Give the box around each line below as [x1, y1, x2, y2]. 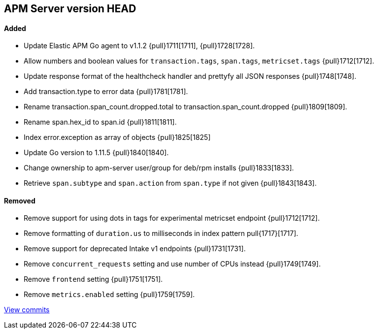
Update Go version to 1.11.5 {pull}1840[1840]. [24, 148, 169, 157]
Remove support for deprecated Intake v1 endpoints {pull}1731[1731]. [24, 244, 246, 253]
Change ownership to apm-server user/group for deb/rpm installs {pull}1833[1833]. [24, 164, 294, 172]
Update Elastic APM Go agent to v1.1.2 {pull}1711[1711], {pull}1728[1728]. [24, 41, 255, 50]
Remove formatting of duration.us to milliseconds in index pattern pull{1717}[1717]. [24, 229, 299, 238]
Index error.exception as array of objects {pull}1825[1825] [24, 133, 211, 142]
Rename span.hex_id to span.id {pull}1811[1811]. [24, 118, 177, 127]
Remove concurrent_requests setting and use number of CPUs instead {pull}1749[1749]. [24, 260, 321, 268]
